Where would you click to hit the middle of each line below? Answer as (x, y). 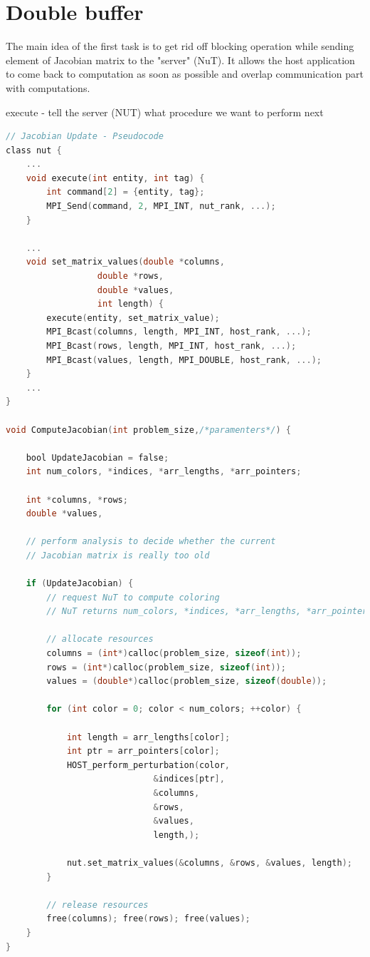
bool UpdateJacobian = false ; (97, 457)
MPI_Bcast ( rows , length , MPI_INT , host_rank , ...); (171, 346)
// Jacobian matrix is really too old (118, 555)
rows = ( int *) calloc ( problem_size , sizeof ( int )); (166, 667)
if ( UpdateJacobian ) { (80, 584)
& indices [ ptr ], (189, 779)
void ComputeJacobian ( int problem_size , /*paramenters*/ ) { (148, 430)
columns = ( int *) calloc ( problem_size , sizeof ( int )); (174, 654)
